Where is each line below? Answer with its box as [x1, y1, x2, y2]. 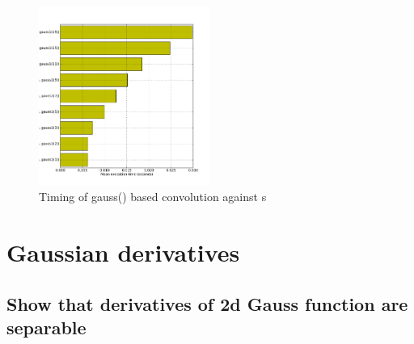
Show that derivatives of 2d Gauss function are [6, 291, 408, 316]
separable [6, 315, 87, 340]
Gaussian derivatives [6, 236, 240, 269]
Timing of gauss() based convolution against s [39, 188, 267, 205]
